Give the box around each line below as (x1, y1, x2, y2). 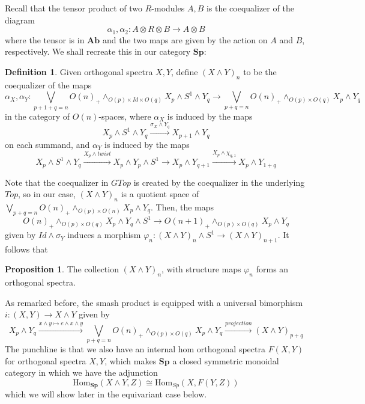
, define (171, 65, 198, 78)
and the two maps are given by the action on (102, 33, 268, 46)
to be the (243, 65, 277, 78)
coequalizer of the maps (5, 78, 92, 91)
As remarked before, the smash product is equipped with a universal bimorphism (5, 296, 303, 308)
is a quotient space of (121, 188, 199, 200)
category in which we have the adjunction (5, 366, 158, 379)
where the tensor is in (5, 33, 85, 46)
